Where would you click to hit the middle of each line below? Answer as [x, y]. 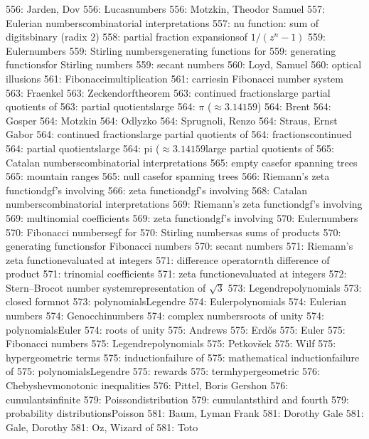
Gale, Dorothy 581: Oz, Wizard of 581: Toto [102, 427]
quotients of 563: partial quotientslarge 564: [101, 106]
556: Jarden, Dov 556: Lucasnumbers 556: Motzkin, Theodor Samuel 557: [165, 9]
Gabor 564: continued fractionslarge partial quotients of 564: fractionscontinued [179, 134]
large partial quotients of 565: [269, 148]
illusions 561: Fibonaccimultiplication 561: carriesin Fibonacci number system [175, 78]
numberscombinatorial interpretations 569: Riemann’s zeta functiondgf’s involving [184, 204]
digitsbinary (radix [47, 37]
